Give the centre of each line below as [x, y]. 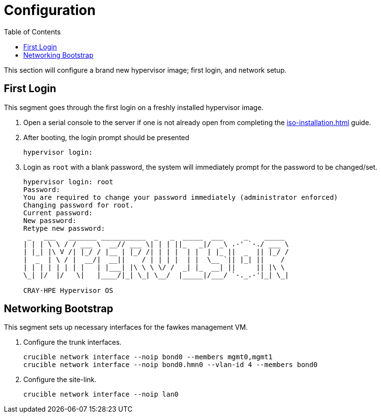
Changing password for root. [79, 205]
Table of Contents [32, 32]
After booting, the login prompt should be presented [106, 137]
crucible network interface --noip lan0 [101, 394]
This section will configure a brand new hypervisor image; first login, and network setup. [145, 70]
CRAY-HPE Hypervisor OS [68, 290]
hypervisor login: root [68, 182]
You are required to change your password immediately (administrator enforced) [181, 197]
